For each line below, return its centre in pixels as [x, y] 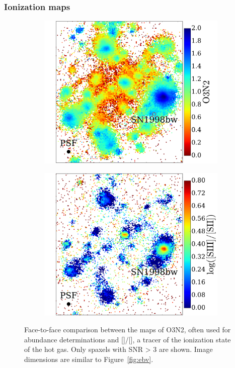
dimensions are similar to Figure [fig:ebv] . [89, 359]
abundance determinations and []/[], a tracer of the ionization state [128, 339]
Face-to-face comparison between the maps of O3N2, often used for [128, 330]
